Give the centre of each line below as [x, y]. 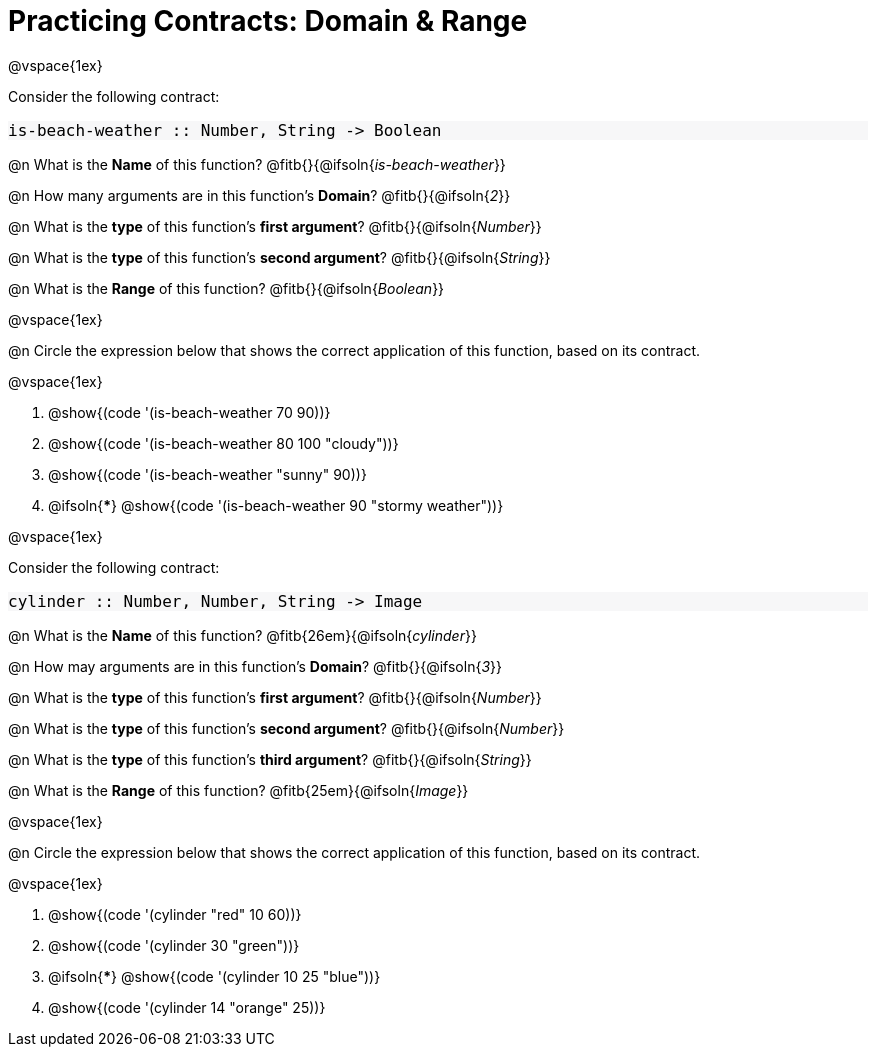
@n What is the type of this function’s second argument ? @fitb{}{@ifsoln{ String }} [279, 257]
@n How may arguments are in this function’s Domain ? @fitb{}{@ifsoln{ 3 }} [255, 666]
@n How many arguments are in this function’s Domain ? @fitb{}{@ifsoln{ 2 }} [259, 195]
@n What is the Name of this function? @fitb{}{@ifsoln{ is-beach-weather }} [257, 164]
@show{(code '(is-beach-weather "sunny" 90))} [207, 474]
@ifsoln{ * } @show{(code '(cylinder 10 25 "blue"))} [214, 976]
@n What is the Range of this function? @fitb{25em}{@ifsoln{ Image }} [238, 790]
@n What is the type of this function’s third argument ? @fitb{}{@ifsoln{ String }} [270, 759]
